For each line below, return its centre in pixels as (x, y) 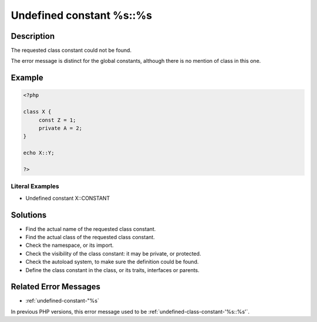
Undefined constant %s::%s (82, 15)
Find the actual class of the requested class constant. (90, 237)
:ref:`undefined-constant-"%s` (63, 301)
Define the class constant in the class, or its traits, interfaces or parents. (112, 270)
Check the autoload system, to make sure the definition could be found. (112, 262)
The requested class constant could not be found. (71, 51)
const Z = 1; (57, 120)
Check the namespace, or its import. (70, 245)
